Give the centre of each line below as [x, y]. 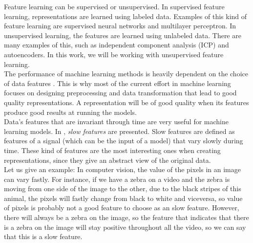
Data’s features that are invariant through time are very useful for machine [116, 121]
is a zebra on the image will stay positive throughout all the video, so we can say [125, 227]
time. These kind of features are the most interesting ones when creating [112, 150]
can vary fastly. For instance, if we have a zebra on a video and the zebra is [117, 179]
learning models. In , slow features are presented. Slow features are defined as [119, 131]
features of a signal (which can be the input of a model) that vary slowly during [124, 141]
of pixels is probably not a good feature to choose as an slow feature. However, [122, 208]
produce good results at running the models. [70, 112]
